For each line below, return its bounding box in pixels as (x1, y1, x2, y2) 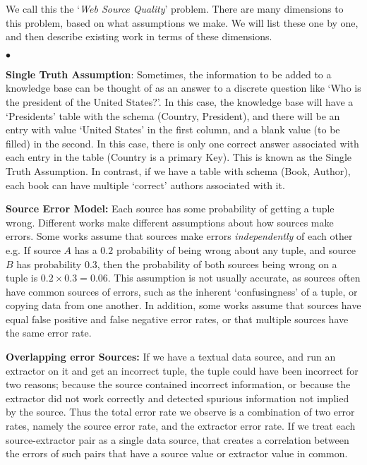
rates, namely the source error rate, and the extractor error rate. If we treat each (6, 418, 356, 433)
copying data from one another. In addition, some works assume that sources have (6, 298, 361, 313)
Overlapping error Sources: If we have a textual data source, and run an (6, 349, 336, 364)
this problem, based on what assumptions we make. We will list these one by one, (6, 15, 359, 30)
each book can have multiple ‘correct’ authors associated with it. (6, 177, 285, 192)
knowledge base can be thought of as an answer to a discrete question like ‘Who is (6, 80, 361, 95)
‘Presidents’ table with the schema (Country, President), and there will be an (6, 108, 340, 123)
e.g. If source (6, 242, 61, 257)
